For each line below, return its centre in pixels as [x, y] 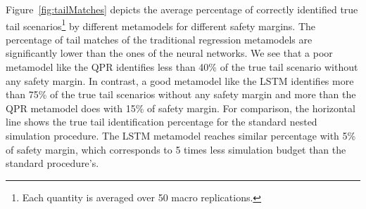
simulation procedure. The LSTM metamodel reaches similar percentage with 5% [181, 135]
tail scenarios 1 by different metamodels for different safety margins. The [161, 25]
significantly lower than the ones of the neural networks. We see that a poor [169, 53]
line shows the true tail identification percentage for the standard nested [162, 122]
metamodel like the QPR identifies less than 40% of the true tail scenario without [182, 67]
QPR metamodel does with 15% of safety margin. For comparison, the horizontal [181, 108]
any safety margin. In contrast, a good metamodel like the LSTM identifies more [180, 80]
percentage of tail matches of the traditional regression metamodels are [159, 39]
